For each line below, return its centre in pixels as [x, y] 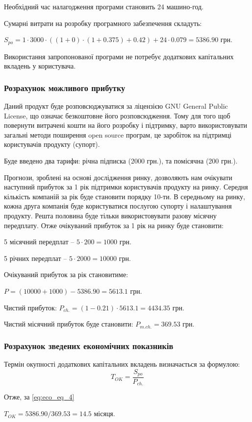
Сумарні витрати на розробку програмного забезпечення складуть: [103, 23]
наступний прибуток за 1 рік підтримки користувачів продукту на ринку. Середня [126, 187]
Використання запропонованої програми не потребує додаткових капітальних [119, 56]
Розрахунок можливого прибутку [65, 87]
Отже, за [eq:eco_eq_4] [39, 397]
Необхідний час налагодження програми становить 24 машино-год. [104, 6]
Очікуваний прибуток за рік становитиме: [66, 274]
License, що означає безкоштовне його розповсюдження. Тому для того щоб [117, 115]
